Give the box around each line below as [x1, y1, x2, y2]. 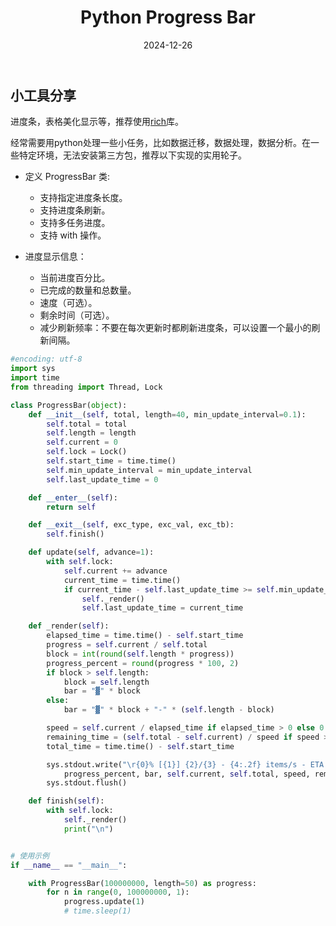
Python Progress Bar [80, 6, 256, 29]
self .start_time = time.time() [46, 456, 177, 466]
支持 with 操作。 [39, 229, 107, 241]
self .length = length [46, 428, 137, 438]
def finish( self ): [28, 796, 105, 806]
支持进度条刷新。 [39, 204, 111, 216]
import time [10, 373, 60, 383]
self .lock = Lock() [46, 447, 128, 457]
